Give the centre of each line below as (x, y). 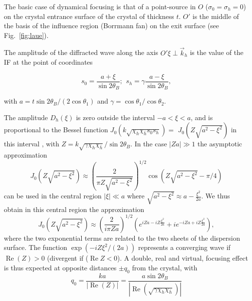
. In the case (149, 144)
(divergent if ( (68, 258)
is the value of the (217, 52)
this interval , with (32, 144)
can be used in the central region (53, 196)
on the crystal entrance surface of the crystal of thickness (89, 16)
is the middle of (216, 16)
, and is (202, 117)
